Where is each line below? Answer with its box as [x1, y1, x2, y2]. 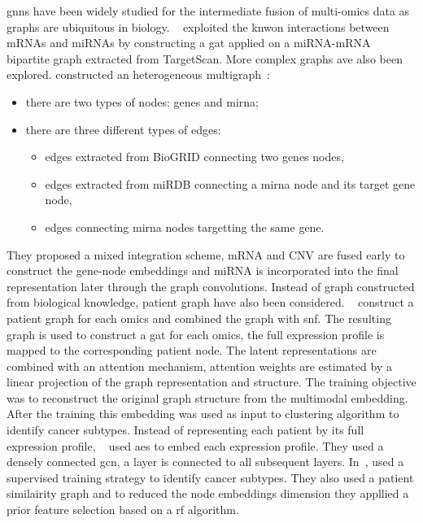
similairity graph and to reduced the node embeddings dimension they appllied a [7, 485, 409, 502]
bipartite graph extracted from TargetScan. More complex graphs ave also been [7, 50, 403, 67]
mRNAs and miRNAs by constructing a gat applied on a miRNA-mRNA [7, 34, 371, 51]
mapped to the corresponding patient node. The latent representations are [7, 342, 377, 359]
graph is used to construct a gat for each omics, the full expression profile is [7, 325, 385, 342]
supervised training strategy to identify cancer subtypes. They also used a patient [7, 469, 414, 486]
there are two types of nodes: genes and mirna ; [25, 93, 259, 110]
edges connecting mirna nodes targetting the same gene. [45, 218, 325, 235]
